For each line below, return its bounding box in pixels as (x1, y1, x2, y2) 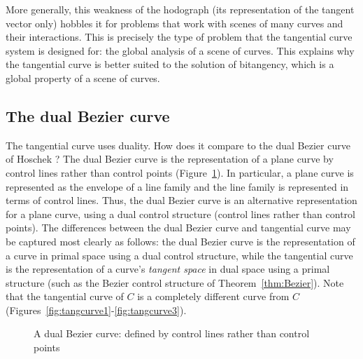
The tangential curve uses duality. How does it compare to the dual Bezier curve (6, 137, 350, 152)
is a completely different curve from (137, 289, 290, 304)
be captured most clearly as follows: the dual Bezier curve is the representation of (6, 233, 355, 248)
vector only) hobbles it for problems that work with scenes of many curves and (6, 15, 343, 30)
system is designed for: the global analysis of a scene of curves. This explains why (6, 43, 355, 57)
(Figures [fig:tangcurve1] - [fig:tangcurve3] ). (6, 302, 187, 317)
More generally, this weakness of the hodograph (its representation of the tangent (6, 2, 355, 16)
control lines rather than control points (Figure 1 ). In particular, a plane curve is (6, 165, 354, 179)
